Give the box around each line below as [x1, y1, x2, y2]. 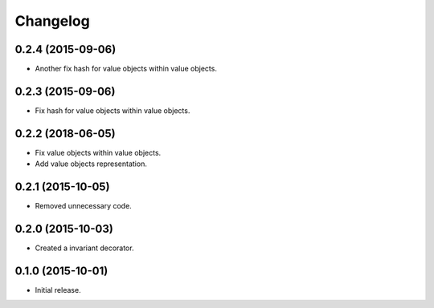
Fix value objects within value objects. [35, 148, 162, 157]
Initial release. [35, 285, 81, 294]
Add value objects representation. [35, 159, 148, 168]
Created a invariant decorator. [35, 243, 134, 253]
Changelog [14, 12, 90, 30]
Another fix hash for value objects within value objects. [35, 64, 217, 74]
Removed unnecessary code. [35, 201, 132, 211]
